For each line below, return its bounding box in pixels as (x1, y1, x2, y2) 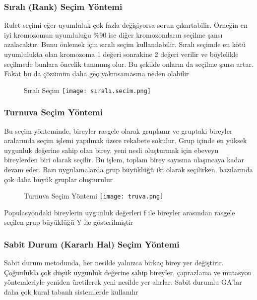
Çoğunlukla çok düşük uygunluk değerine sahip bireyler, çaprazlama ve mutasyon (4, 267, 252, 277)
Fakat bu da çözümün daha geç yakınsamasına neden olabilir (4, 68, 189, 79)
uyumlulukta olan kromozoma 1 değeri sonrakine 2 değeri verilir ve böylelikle (4, 49, 239, 59)
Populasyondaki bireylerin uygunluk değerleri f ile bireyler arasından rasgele (4, 207, 235, 217)
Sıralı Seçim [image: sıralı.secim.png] (24, 85, 151, 95)
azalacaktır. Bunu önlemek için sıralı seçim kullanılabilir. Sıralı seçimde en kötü (4, 39, 246, 50)
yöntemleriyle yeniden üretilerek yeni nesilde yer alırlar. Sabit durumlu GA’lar (4, 277, 242, 287)
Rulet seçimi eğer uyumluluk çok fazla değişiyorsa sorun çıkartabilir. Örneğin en (4, 20, 248, 30)
